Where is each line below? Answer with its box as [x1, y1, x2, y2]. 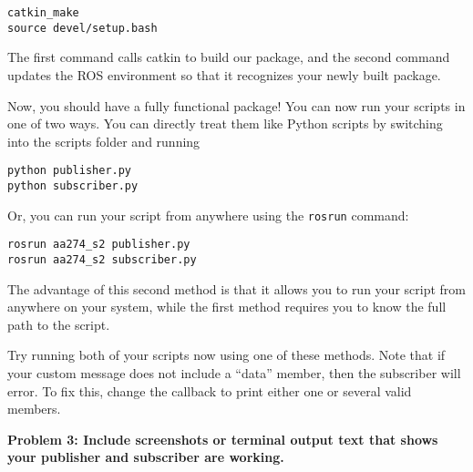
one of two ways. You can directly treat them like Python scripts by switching [7, 114, 443, 133]
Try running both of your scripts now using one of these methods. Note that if [7, 345, 446, 364]
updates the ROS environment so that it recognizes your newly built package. [7, 65, 441, 84]
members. [7, 399, 61, 418]
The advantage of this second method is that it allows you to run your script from [7, 279, 466, 298]
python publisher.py [7, 164, 132, 178]
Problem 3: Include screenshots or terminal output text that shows [7, 429, 438, 448]
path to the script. [7, 314, 110, 333]
